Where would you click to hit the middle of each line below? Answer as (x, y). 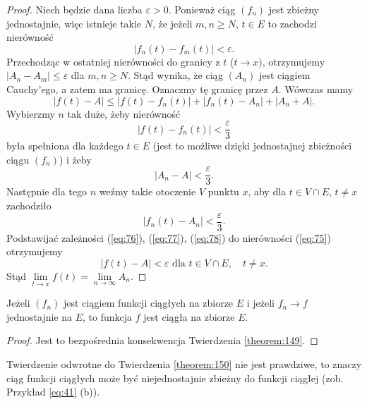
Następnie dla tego (47, 191)
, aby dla (267, 191)
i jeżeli (261, 303)
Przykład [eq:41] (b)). (53, 392)
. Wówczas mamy (316, 88)
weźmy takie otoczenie (148, 191)
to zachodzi (292, 23)
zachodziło (29, 206)
